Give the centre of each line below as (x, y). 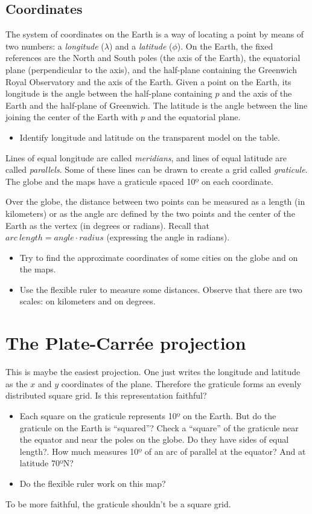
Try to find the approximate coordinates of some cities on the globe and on (159, 257)
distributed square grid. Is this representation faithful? (106, 395)
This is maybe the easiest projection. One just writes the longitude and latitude (153, 372)
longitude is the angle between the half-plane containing (109, 93)
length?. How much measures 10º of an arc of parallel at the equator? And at (163, 451)
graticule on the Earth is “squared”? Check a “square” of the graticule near (159, 427)
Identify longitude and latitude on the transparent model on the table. (150, 137)
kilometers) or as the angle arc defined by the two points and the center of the (150, 213)
